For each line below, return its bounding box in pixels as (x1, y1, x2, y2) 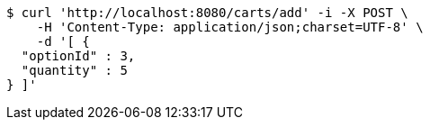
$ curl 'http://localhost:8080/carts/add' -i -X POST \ (6, 5, 408, 20)
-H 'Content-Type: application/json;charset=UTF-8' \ (36, 20, 424, 34)
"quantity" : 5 (21, 63, 128, 77)
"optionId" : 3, (21, 49, 136, 63)
